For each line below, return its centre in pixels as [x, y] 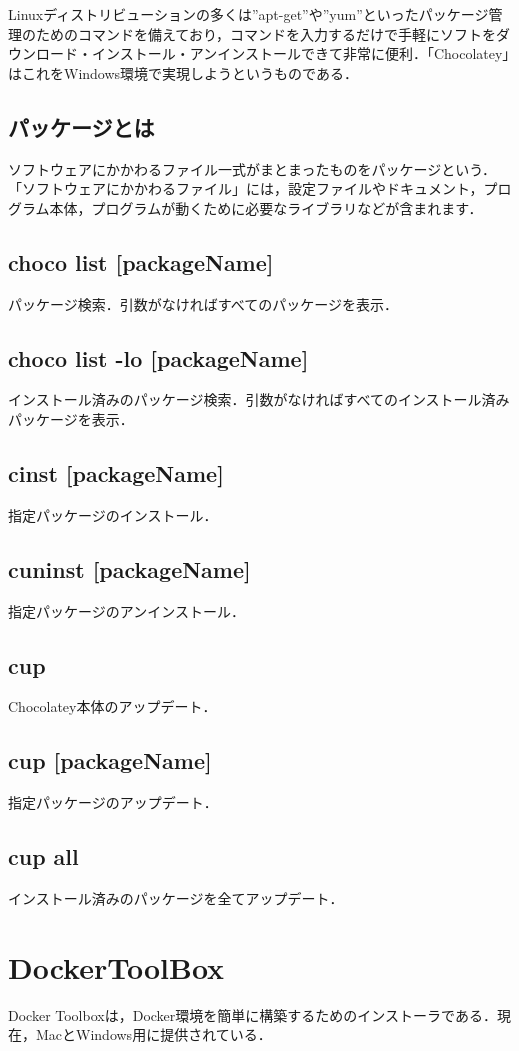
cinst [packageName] [116, 472]
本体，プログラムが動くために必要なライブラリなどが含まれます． [266, 207]
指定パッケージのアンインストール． [126, 610]
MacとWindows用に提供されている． [153, 1034]
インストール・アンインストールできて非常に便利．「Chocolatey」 [300, 53]
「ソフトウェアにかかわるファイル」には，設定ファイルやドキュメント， [246, 188]
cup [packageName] [110, 760]
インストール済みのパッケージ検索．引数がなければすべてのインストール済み [259, 399]
